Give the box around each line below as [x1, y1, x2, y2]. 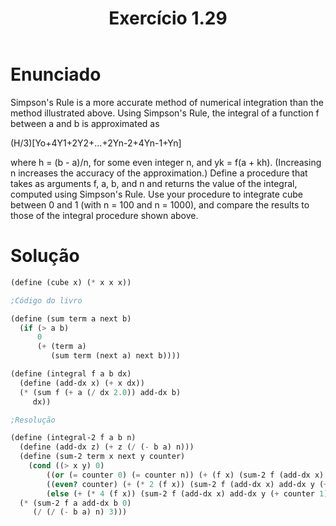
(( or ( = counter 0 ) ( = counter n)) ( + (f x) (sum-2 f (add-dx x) [46, 470, 325, 480]
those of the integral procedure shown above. [10, 209, 199, 221]
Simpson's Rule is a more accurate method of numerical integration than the [10, 96, 324, 108]
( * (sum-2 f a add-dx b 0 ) [19, 498, 132, 508]
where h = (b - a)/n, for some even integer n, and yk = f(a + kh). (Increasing [10, 156, 322, 168]
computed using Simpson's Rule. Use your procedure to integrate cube [10, 188, 303, 200]
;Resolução [10, 415, 56, 425]
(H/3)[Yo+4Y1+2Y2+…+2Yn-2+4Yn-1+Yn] [10, 137, 182, 149]
